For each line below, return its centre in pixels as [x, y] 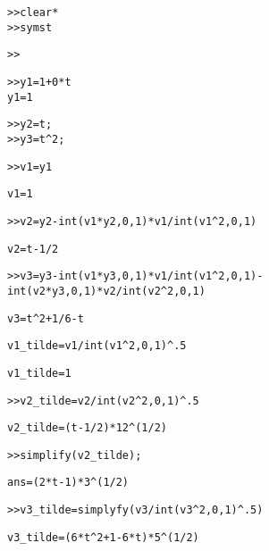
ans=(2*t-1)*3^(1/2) [68, 483]
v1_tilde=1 [39, 373]
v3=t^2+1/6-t [46, 318]
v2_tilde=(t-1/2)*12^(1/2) [87, 428]
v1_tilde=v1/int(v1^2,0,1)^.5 [97, 346]
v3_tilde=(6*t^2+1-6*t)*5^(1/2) [103, 537]
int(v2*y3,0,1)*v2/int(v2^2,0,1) [106, 291]
